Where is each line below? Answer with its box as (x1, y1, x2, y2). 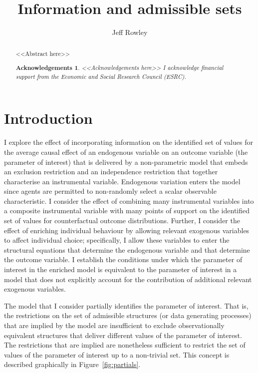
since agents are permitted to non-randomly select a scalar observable (4, 186, 217, 196)
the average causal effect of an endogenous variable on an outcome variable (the (4, 146, 248, 157)
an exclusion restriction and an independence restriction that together (4, 166, 218, 177)
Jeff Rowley (112, 27, 148, 37)
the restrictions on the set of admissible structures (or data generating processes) (4, 310, 252, 321)
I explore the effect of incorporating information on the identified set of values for (4, 137, 253, 147)
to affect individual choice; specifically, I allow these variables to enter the (4, 235, 230, 245)
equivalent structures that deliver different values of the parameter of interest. (4, 330, 242, 340)
